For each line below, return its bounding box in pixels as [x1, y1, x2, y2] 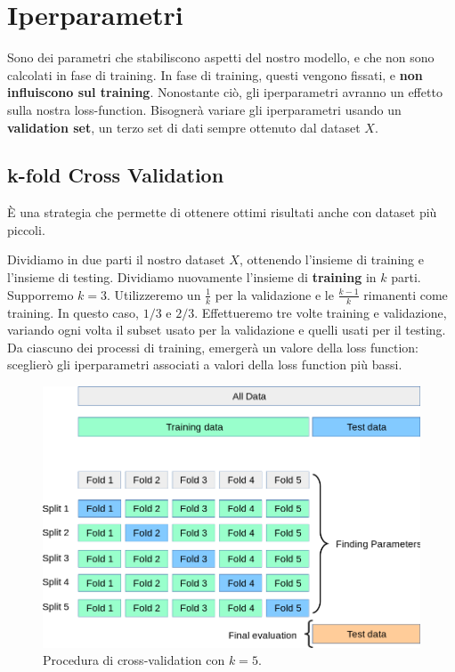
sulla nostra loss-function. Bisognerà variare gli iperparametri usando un [7, 100, 402, 118]
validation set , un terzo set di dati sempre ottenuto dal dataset [7, 117, 361, 136]
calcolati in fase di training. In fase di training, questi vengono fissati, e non [7, 65, 423, 84]
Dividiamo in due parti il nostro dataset [7, 250, 225, 269]
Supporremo [7, 285, 74, 304]
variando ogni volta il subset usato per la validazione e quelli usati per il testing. [7, 320, 446, 339]
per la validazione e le [215, 285, 334, 304]
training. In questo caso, [7, 303, 139, 321]
